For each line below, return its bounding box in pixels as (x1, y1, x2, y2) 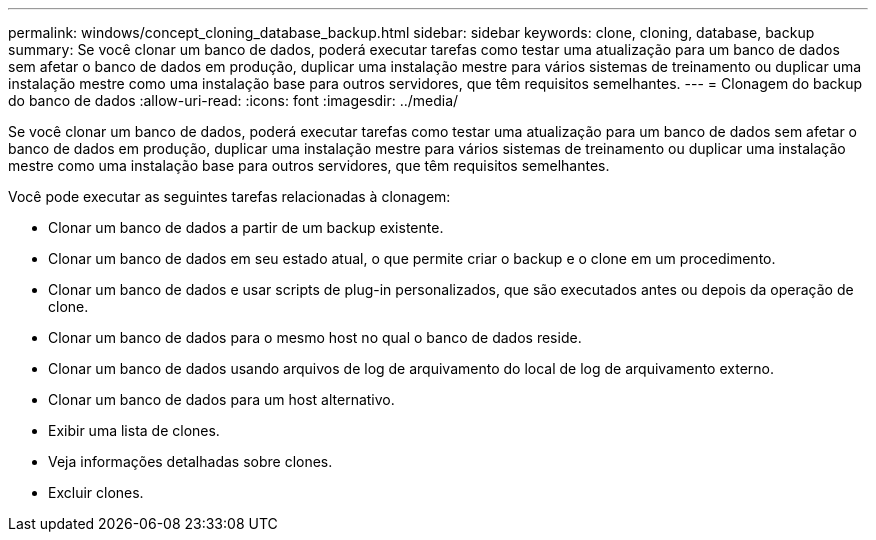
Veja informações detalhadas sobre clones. (48, 453, 333, 470)
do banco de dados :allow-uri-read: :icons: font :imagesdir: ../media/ (8, 92, 459, 109)
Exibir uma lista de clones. (48, 422, 220, 439)
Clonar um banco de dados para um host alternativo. (48, 391, 395, 408)
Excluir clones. (48, 484, 144, 501)
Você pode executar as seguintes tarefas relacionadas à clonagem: (8, 188, 451, 205)
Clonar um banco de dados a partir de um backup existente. (48, 219, 444, 236)
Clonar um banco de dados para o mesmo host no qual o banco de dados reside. (48, 329, 582, 346)
